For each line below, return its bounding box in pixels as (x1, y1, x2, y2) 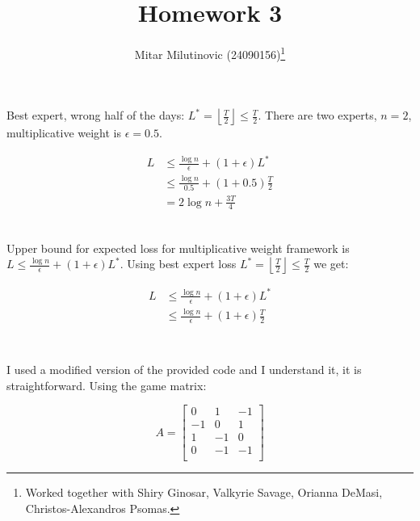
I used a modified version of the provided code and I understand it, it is (6, 361, 362, 378)
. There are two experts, (258, 107, 377, 124)
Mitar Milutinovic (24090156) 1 (134, 44, 286, 62)
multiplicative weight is (6, 124, 122, 141)
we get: (313, 255, 349, 272)
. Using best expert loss (120, 255, 237, 272)
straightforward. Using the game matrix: (6, 376, 207, 393)
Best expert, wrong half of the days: (6, 107, 185, 124)
